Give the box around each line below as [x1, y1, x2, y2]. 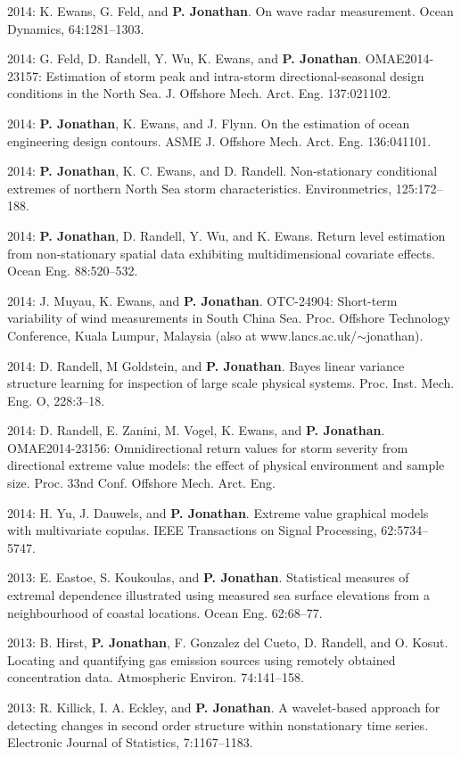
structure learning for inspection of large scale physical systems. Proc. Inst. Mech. [7, 374, 455, 392]
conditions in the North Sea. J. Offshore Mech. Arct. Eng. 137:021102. [7, 84, 391, 103]
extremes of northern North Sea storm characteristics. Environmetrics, [7, 178, 392, 197]
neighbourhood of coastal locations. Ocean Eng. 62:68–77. [7, 603, 323, 621]
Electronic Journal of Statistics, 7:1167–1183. [7, 733, 253, 752]
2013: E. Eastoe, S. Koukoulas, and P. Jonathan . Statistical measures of [7, 568, 409, 587]
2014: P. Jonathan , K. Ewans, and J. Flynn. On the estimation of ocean [7, 113, 410, 132]
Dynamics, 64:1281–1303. [7, 19, 144, 37]
